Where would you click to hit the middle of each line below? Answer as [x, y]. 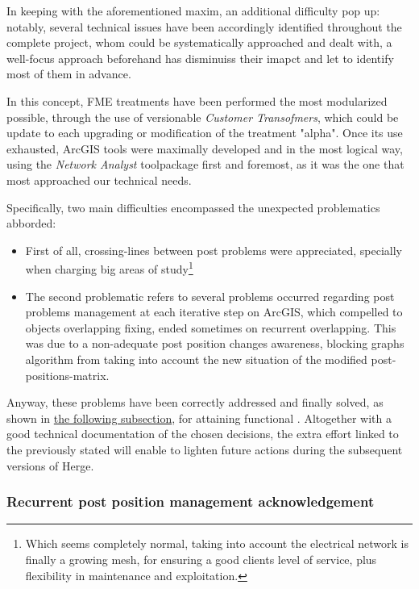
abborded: [31, 223]
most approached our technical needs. [99, 180]
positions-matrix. [67, 375]
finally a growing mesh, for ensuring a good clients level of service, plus [201, 559]
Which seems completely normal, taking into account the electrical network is [217, 543]
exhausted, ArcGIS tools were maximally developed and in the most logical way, [205, 148]
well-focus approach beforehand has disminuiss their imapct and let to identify [200, 58]
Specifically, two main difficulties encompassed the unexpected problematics [193, 207]
